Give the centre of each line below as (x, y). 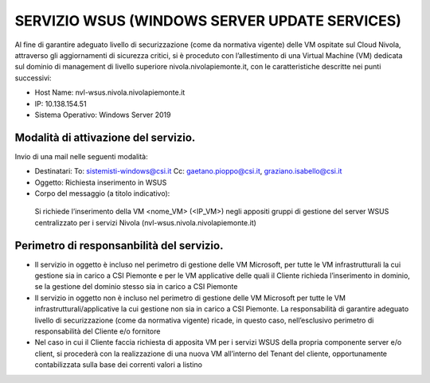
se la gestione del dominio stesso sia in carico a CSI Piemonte (136, 287)
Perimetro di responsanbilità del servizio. (119, 246)
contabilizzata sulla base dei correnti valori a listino (119, 365)
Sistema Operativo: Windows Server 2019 (103, 115)
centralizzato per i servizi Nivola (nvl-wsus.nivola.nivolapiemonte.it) (145, 222)
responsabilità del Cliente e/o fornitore (98, 331)
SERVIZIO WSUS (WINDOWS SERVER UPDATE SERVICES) (208, 21)
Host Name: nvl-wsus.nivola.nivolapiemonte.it (110, 92)
